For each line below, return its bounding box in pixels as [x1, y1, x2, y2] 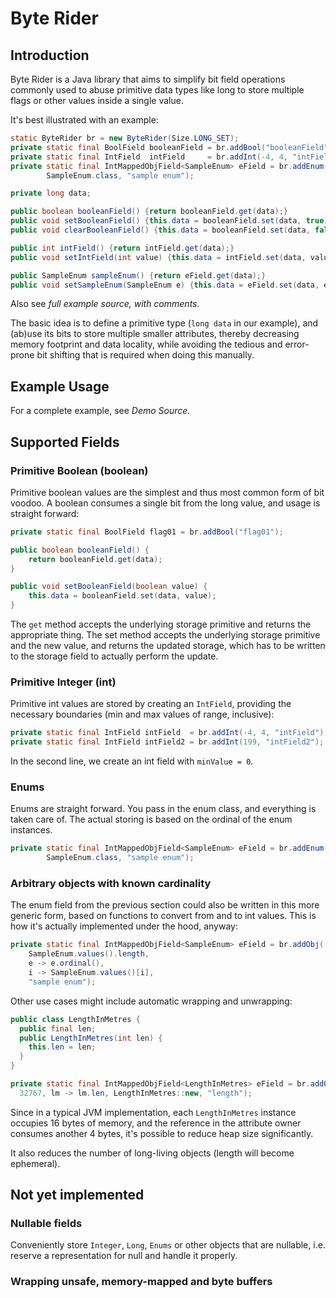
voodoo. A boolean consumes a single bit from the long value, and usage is [10, 497, 321, 509]
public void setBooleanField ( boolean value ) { [10, 582, 208, 592]
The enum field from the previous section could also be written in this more [10, 899, 320, 911]
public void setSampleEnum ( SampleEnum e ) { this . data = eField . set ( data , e [10, 280, 329, 290]
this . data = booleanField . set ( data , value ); [28, 591, 217, 601]
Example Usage [10, 378, 110, 395]
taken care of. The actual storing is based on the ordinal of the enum [10, 813, 293, 826]
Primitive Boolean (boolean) [10, 463, 149, 477]
